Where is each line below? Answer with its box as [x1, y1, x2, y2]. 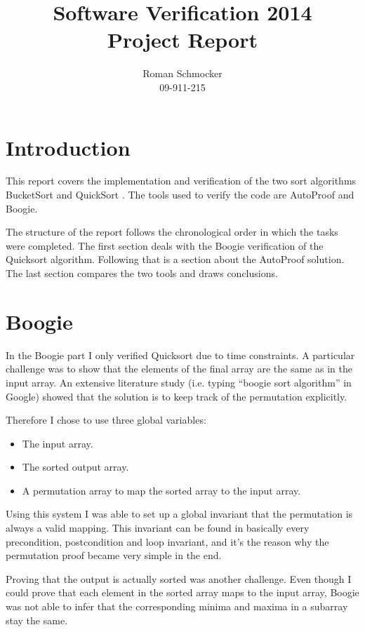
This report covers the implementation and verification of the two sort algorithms [6, 173, 357, 188]
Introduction [6, 133, 131, 161]
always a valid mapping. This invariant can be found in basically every [6, 520, 310, 535]
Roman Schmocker [142, 66, 223, 81]
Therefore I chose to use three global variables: [6, 412, 206, 427]
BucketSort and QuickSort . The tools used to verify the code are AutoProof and [6, 187, 354, 202]
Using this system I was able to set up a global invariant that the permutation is [6, 506, 353, 521]
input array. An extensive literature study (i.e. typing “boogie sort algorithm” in [6, 375, 352, 389]
